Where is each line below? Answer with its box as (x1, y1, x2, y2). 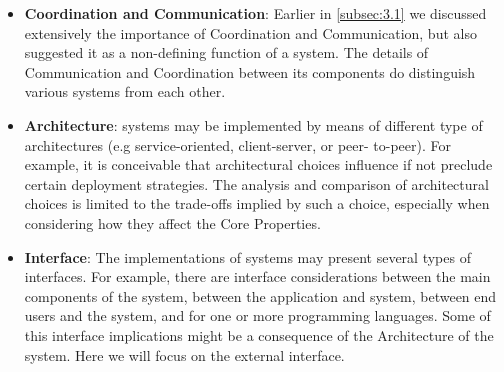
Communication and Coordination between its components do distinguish (24, 61, 476, 82)
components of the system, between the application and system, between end (24, 285, 497, 306)
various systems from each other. (24, 81, 226, 102)
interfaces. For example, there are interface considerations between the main (24, 266, 491, 287)
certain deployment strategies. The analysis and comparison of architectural (24, 173, 489, 194)
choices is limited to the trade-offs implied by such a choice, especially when (24, 193, 490, 214)
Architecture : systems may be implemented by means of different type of (24, 114, 483, 135)
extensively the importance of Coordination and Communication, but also (24, 22, 477, 43)
